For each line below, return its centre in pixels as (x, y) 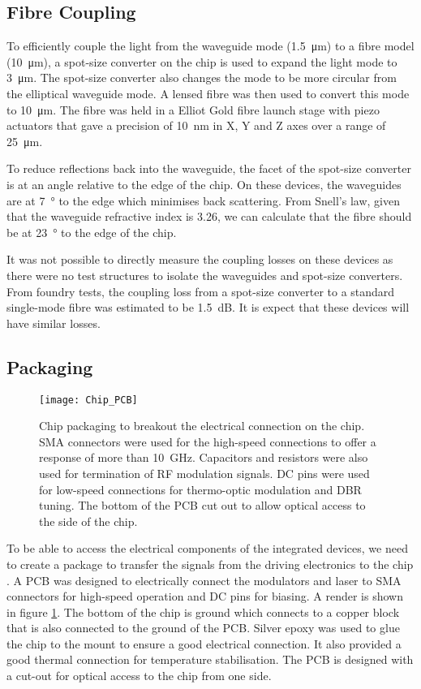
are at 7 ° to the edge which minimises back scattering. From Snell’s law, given (203, 200)
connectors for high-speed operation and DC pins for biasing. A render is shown (205, 596)
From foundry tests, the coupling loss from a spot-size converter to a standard (201, 291)
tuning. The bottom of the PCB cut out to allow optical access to (202, 505)
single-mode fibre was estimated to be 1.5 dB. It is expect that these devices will (208, 307)
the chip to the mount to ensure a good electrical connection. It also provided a (204, 643)
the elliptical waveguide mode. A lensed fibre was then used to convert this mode (208, 93)
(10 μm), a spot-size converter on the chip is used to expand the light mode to (202, 61)
